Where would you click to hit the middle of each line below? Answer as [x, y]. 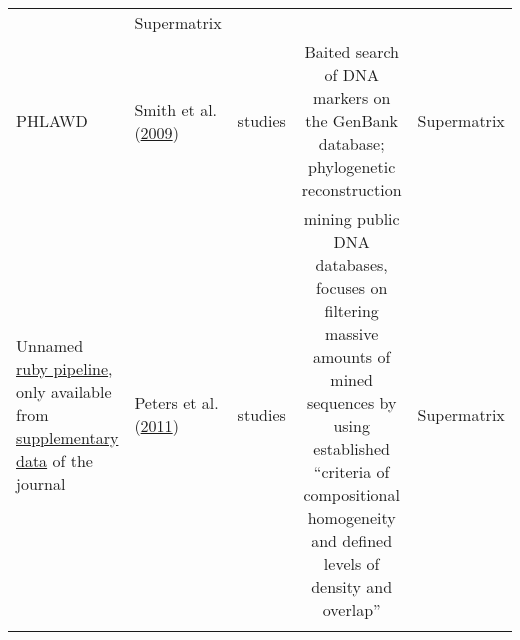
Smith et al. [176, 109]
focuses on [352, 287]
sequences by [351, 402]
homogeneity [351, 517]
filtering [351, 310]
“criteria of [351, 471]
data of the [54, 460]
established [351, 448]
